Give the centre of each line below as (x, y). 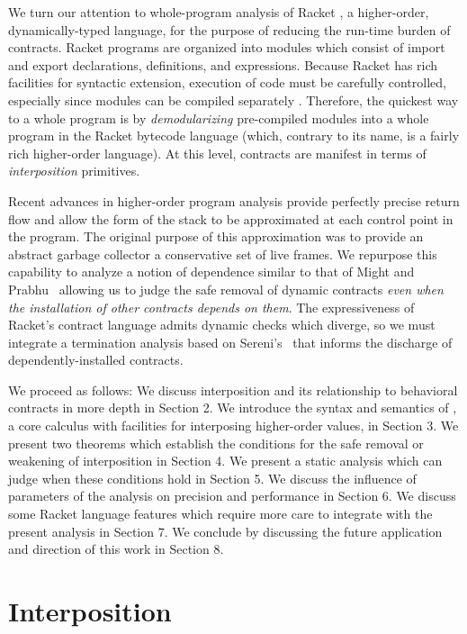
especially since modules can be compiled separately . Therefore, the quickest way (233, 100)
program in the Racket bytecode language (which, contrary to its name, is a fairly (234, 136)
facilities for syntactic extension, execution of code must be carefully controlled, (227, 82)
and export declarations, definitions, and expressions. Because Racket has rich (223, 64)
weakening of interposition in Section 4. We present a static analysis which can (225, 461)
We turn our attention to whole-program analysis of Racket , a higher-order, (219, 12)
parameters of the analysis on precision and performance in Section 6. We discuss (232, 496)
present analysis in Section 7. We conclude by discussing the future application (225, 531)
